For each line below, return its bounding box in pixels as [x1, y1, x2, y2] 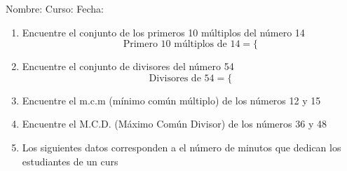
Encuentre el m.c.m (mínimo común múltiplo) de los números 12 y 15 [22, 93, 321, 107]
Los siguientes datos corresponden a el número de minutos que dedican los [22, 139, 341, 154]
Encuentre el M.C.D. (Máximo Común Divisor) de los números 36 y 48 [22, 116, 327, 131]
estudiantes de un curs [22, 153, 118, 168]
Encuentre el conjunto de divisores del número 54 [22, 59, 234, 74]
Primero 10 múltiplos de [123, 39, 227, 50]
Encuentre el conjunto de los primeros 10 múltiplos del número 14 [22, 25, 305, 39]
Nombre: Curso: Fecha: [6, 1, 104, 15]
